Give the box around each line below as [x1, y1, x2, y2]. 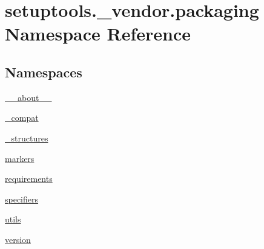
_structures [5, 131, 48, 144]
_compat [5, 111, 39, 124]
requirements [5, 172, 53, 185]
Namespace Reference [5, 21, 191, 46]
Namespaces [5, 62, 82, 81]
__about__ [5, 91, 52, 103]
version [5, 233, 31, 245]
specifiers [5, 192, 39, 205]
